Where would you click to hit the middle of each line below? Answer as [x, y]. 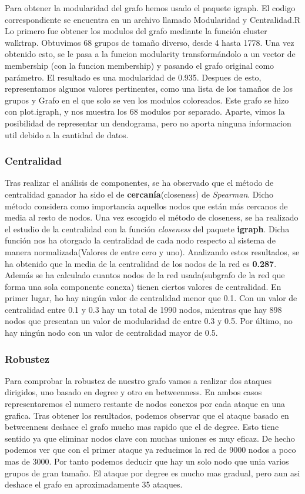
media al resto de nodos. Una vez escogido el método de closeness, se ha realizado [152, 217]
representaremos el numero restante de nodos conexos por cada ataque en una [145, 404]
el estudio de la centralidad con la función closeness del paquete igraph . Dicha [147, 228]
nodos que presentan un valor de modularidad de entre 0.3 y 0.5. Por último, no [149, 321]
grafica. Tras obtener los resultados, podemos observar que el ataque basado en [147, 415]
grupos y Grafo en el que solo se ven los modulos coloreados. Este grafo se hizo [147, 100]
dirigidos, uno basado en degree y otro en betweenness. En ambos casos [133, 392]
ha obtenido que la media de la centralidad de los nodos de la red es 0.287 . [141, 263]
